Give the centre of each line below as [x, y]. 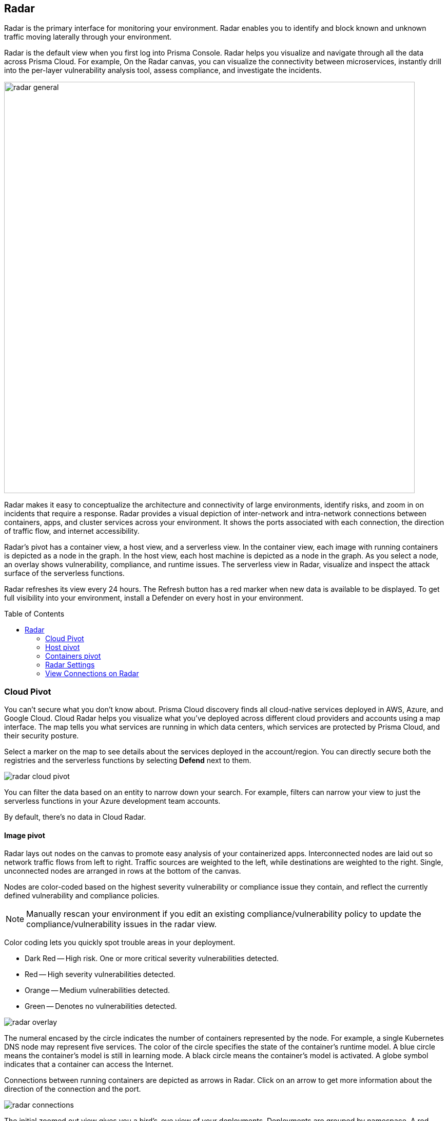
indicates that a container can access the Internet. [89, 1064]
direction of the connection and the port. [73, 1089]
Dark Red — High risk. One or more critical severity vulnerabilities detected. [152, 959]
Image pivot [25, 835]
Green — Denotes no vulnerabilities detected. [101, 1006]
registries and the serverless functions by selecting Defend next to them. [128, 761]
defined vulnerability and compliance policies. [82, 896]
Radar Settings [70, 665]
